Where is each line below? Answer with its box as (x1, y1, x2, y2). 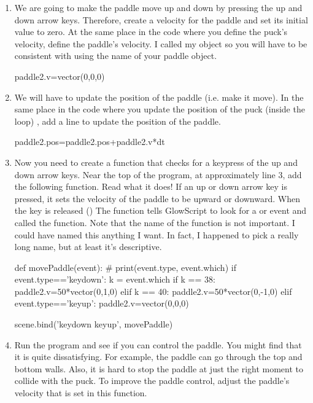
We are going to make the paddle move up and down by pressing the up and (14, 1, 303, 14)
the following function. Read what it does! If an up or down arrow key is (14, 180, 288, 193)
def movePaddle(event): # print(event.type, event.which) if (14, 260, 236, 273)
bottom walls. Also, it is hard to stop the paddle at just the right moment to (14, 362, 304, 375)
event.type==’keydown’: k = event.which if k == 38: (14, 273, 215, 286)
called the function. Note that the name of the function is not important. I (14, 216, 295, 229)
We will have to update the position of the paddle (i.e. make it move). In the (14, 90, 304, 103)
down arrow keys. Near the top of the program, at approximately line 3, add (14, 168, 302, 181)
